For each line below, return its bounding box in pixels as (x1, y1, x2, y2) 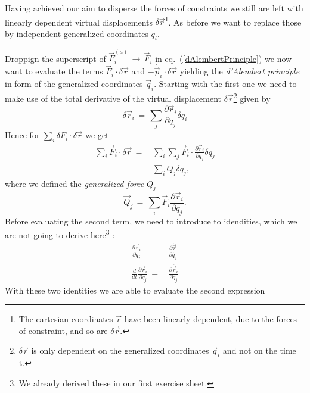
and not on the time (222, 344, 296, 357)
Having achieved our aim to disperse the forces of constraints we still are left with (5, 2, 303, 14)
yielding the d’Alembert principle (179, 65, 300, 77)
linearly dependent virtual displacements (5, 15, 153, 28)
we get (85, 129, 109, 141)
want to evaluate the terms (5, 65, 103, 77)
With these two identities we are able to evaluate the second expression (5, 283, 265, 296)
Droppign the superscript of (5, 52, 106, 64)
